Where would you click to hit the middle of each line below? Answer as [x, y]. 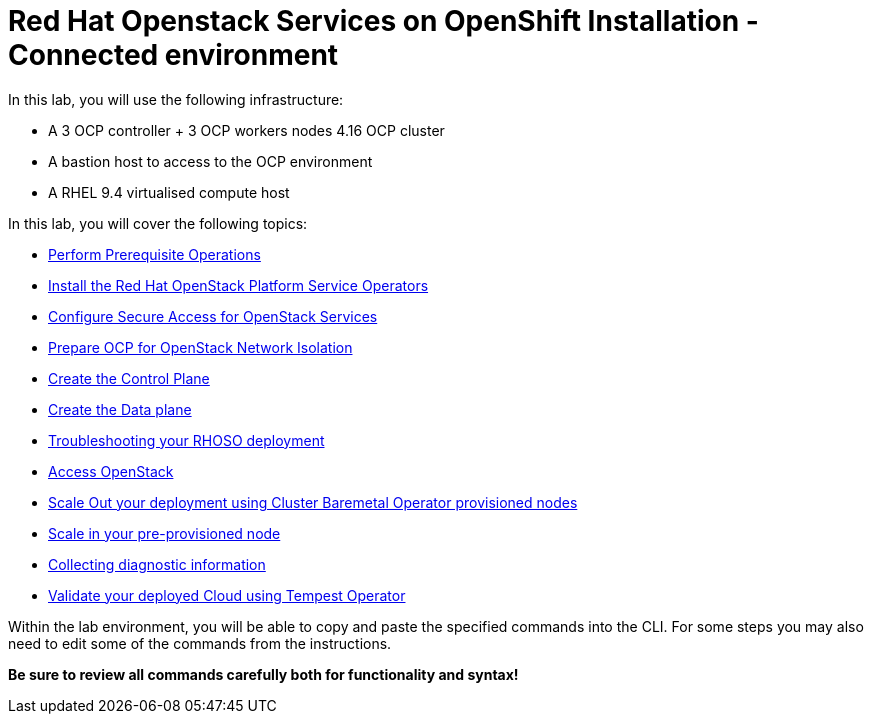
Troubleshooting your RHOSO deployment [186, 440]
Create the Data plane [120, 409]
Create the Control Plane [129, 378]
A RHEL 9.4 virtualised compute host [169, 192]
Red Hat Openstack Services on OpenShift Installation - [383, 21]
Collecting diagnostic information [157, 564]
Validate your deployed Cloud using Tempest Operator [227, 595]
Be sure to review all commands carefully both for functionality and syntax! [263, 674]
